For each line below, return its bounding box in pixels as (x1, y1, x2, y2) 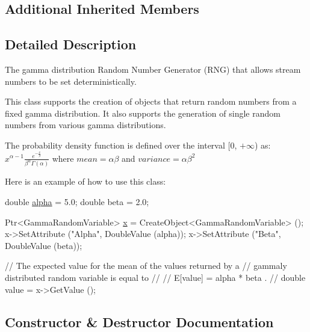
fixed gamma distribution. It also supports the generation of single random (5, 106, 281, 119)
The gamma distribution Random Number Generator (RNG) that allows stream (5, 63, 301, 75)
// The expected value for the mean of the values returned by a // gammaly (5, 259, 287, 272)
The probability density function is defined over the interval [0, (5, 138, 237, 151)
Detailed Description (5, 35, 137, 54)
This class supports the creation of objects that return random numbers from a (5, 95, 297, 108)
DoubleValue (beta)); (5, 239, 82, 251)
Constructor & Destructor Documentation (5, 312, 274, 331)
